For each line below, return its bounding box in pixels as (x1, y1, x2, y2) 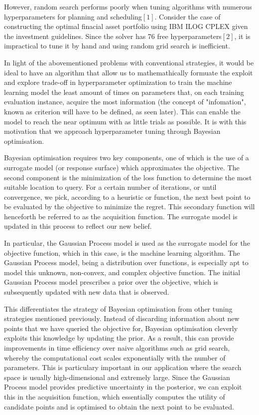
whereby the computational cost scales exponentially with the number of (4, 352, 226, 363)
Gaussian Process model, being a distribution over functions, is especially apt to (4, 257, 249, 268)
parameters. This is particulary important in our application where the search (4, 362, 242, 373)
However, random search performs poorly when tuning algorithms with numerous (4, 1, 252, 11)
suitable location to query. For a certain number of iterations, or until (4, 182, 217, 192)
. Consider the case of (154, 11, 221, 21)
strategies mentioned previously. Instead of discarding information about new (4, 313, 240, 324)
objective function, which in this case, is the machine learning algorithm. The (4, 247, 240, 258)
